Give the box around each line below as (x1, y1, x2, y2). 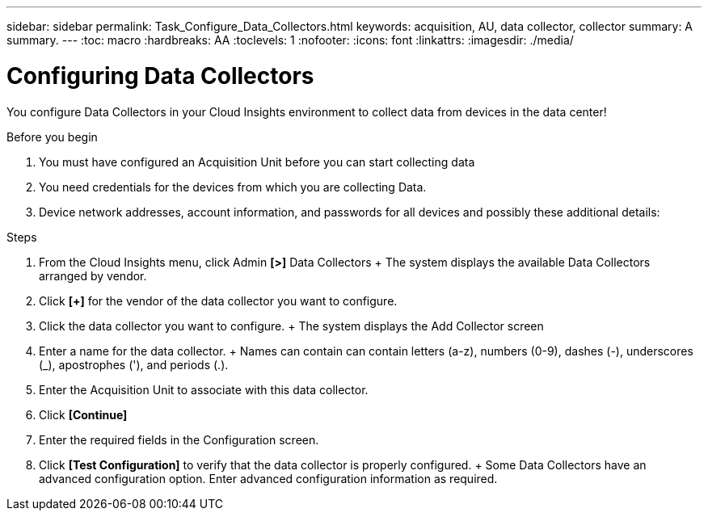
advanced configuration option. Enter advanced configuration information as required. (39, 471, 498, 485)
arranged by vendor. (39, 268, 147, 283)
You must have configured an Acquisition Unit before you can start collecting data (39, 154, 475, 169)
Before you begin (6, 129, 98, 144)
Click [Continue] (39, 407, 128, 422)
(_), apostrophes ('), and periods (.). (39, 357, 229, 372)
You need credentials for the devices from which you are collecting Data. (39, 179, 427, 194)
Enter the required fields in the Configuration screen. (39, 432, 319, 447)
